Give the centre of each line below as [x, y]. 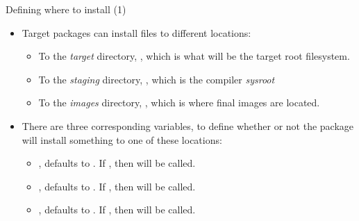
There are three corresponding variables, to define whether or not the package [188, 125]
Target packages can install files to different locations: [136, 32]
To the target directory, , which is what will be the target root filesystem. [194, 56]
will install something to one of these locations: [122, 139]
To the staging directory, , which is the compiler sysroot [157, 79]
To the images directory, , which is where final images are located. [179, 103]
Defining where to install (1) [66, 9]
